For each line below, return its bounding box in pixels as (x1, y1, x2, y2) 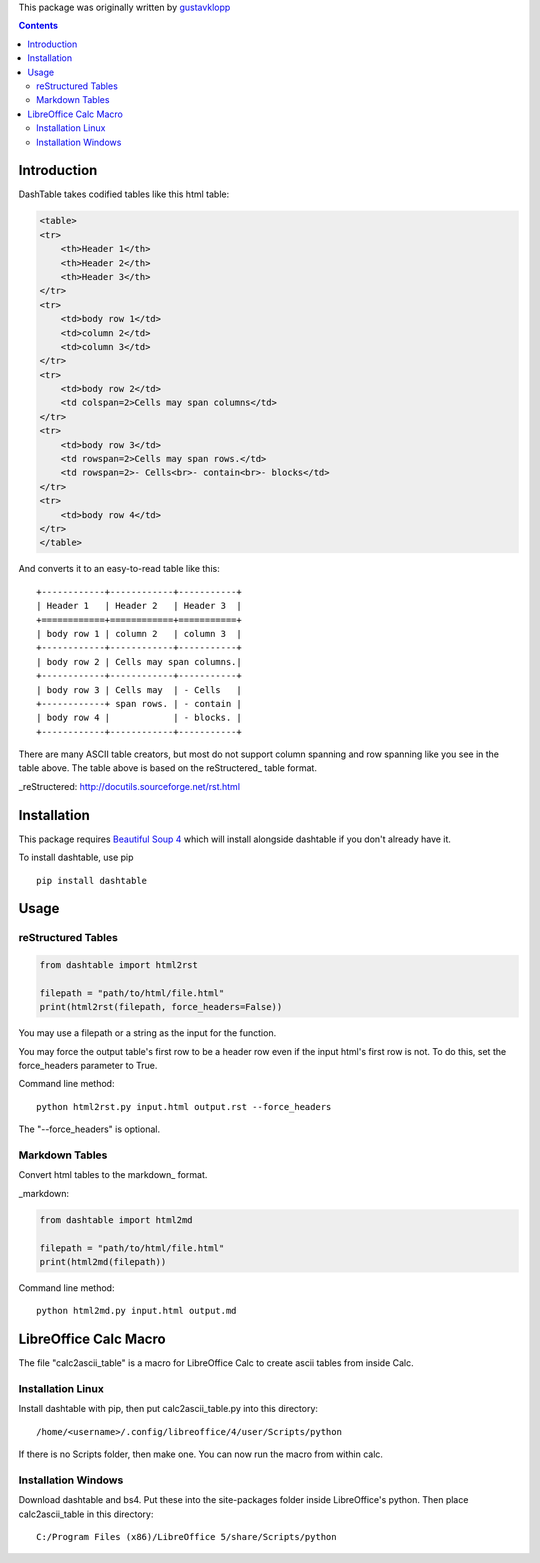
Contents (18, 20, 59, 32)
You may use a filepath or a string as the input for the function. (18, 1027, 277, 1039)
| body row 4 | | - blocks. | (36, 712, 242, 724)
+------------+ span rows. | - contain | (36, 698, 242, 709)
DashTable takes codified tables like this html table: (18, 188, 230, 200)
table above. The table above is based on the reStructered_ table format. (18, 762, 317, 774)
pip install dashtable (36, 875, 148, 886)
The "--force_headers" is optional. (18, 1123, 160, 1135)
